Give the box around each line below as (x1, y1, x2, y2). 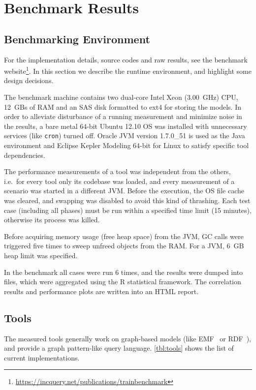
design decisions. (4, 75, 54, 86)
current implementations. (4, 352, 80, 362)
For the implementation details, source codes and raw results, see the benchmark (4, 54, 248, 64)
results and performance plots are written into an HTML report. (4, 286, 199, 296)
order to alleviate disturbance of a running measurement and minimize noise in (4, 111, 242, 121)
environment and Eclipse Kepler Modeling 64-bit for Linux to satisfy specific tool (4, 140, 249, 150)
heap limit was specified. (4, 250, 78, 260)
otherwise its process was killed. (4, 214, 100, 225)
